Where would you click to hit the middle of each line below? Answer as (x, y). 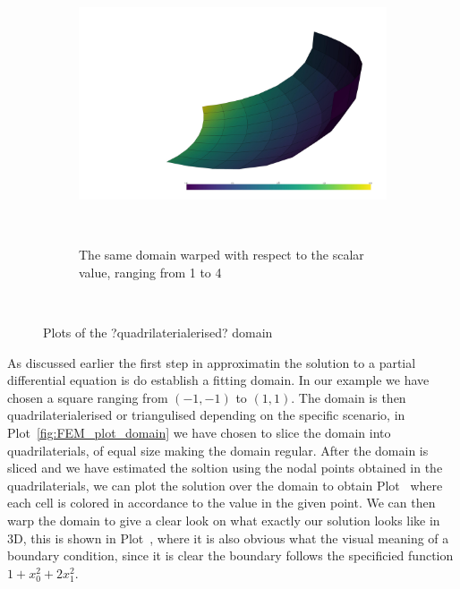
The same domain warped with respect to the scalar (221, 255)
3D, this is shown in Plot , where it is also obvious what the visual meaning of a (228, 538)
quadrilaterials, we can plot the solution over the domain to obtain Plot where (225, 485)
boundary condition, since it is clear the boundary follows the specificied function (230, 555)
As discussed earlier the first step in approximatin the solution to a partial (212, 362)
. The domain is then (349, 397)
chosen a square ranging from (88, 397)
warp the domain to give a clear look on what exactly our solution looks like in (224, 520)
